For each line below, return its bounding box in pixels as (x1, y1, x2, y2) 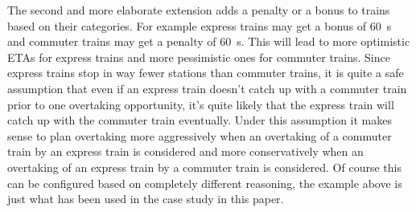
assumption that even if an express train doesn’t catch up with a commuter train (7, 79, 407, 96)
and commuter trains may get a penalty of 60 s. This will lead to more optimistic (7, 33, 410, 50)
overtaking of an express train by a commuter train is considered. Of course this (7, 158, 402, 175)
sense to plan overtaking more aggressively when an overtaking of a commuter (7, 127, 392, 144)
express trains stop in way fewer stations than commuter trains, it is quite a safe (7, 64, 404, 81)
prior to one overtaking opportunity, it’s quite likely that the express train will (7, 96, 394, 112)
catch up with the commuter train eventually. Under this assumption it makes (7, 112, 392, 128)
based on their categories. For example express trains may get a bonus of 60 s (7, 17, 392, 34)
